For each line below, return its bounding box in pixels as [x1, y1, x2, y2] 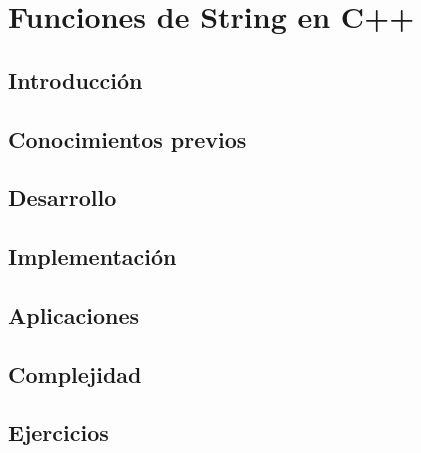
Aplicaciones [8, 299, 140, 330]
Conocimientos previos [8, 123, 247, 154]
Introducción [8, 64, 143, 95]
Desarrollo [8, 182, 117, 213]
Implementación [8, 241, 177, 272]
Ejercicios [8, 417, 109, 448]
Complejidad [8, 358, 142, 389]
